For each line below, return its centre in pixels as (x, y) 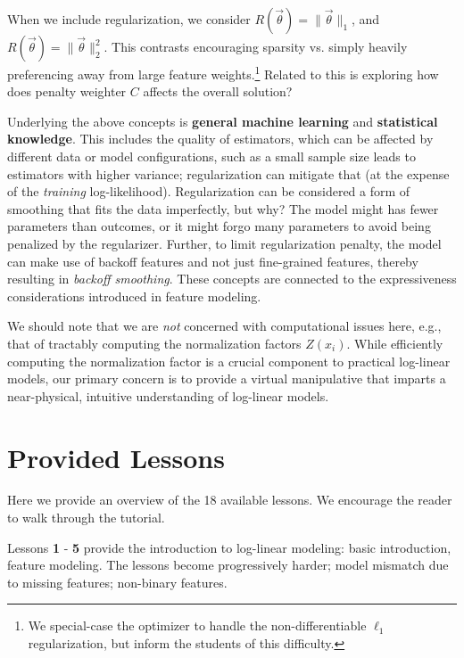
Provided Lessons (116, 457)
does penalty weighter (67, 91)
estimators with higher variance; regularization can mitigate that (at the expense (228, 173)
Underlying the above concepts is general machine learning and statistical (223, 121)
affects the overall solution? (218, 91)
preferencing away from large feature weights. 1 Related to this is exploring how (223, 73)
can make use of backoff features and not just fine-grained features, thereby (213, 261)
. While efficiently (395, 343)
